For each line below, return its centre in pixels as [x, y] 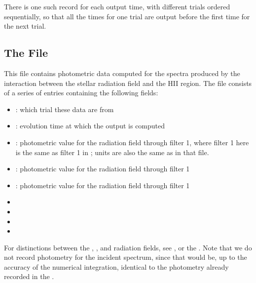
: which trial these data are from [65, 109]
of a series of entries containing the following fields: [81, 93]
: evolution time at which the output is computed [90, 126]
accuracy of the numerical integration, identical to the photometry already [116, 266]
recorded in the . [29, 276]
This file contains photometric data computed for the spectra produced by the [122, 73]
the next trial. [25, 26]
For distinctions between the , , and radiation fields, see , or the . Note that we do [128, 247]
